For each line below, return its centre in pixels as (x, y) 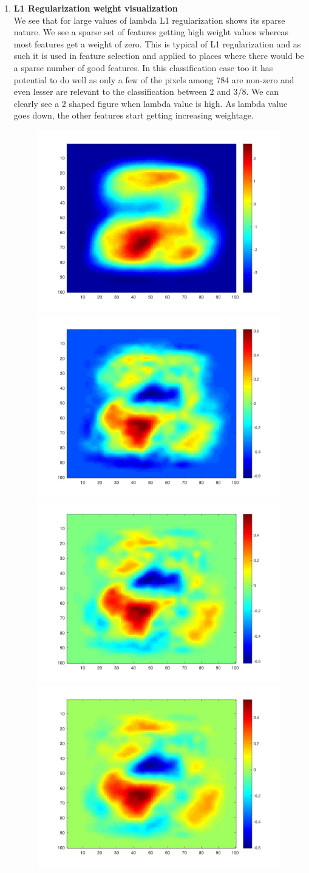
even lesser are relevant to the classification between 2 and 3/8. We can (146, 91)
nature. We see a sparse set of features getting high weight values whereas (151, 32)
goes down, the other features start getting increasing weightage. (134, 115)
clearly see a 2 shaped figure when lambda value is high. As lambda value (151, 103)
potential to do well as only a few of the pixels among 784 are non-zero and (154, 79)
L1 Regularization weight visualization (96, 8)
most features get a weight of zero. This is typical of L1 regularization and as (157, 43)
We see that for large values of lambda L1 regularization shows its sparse (149, 20)
